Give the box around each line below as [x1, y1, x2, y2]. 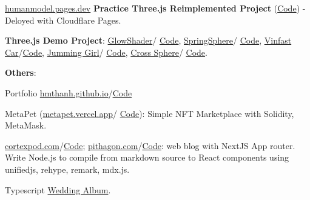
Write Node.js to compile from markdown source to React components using [5, 151, 289, 164]
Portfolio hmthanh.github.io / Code [5, 86, 132, 99]
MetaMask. [5, 119, 47, 132]
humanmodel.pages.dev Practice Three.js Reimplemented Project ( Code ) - [5, 2, 306, 14]
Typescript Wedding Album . [5, 183, 111, 196]
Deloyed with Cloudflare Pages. [5, 13, 121, 26]
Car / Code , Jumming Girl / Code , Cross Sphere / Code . [5, 45, 207, 58]
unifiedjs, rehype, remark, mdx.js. [5, 162, 130, 175]
